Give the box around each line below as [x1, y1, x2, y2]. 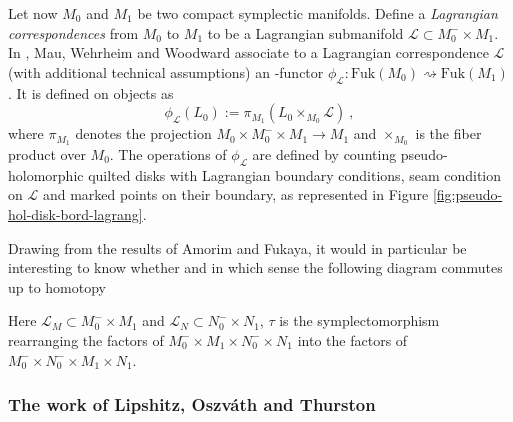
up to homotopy [8, 276, 107, 297]
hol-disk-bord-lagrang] [8, 204, 143, 225]
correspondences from [8, 22, 139, 43]
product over [8, 144, 86, 165]
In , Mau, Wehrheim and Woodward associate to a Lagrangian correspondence [8, 42, 489, 63]
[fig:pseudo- [432, 184, 503, 205]
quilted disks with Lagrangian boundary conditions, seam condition [88, 164, 502, 185]
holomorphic [8, 164, 84, 185]
